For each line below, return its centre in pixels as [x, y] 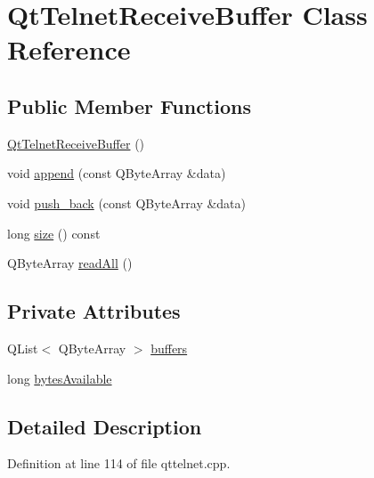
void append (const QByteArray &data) [117, 173]
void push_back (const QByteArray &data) [127, 203]
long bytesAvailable [60, 378]
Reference [69, 49]
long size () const [54, 233]
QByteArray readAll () [70, 263]
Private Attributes [94, 311]
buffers [169, 348]
